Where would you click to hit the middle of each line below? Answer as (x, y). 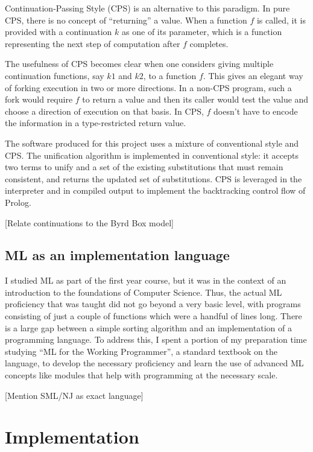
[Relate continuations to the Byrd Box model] (89, 222)
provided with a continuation (58, 32)
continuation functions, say (55, 75)
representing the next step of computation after (93, 43)
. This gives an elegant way (253, 75)
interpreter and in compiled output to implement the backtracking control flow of (155, 190)
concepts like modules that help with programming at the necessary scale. (141, 375)
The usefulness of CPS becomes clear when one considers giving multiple (139, 64)
